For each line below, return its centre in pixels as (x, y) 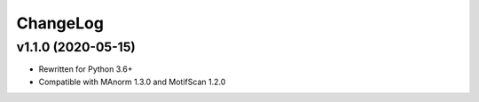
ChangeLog (60, 23)
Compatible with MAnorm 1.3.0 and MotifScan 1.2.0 (132, 82)
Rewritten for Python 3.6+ (86, 69)
